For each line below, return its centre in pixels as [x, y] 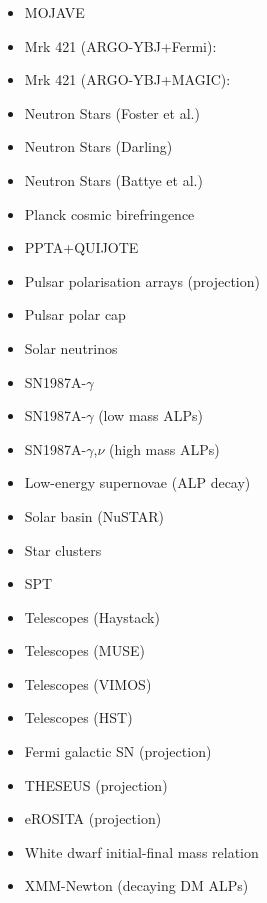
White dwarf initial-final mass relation [141, 851]
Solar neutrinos [71, 347]
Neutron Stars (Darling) [98, 146]
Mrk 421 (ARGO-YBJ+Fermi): [120, 45]
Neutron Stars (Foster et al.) [112, 112]
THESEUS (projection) [96, 784]
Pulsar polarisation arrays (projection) [142, 280]
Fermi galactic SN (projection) [118, 751]
